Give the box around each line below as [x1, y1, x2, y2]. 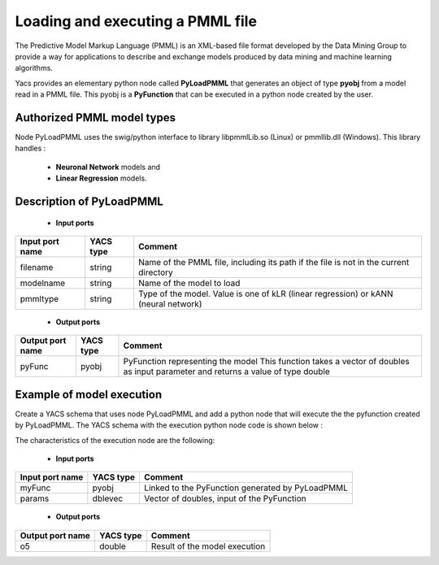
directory [138, 267, 174, 278]
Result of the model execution [150, 541, 266, 552]
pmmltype [20, 293, 59, 304]
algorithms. [15, 63, 53, 73]
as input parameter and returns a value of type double [123, 366, 331, 377]
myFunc [20, 482, 51, 493]
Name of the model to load [138, 277, 241, 289]
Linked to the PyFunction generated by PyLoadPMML [143, 482, 349, 493]
